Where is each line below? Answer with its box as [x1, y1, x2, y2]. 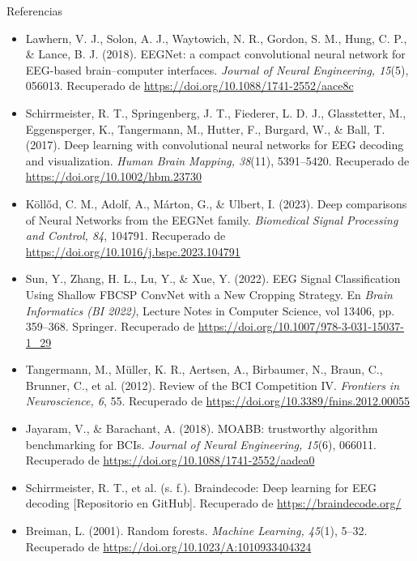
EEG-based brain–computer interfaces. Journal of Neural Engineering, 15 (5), [25, 61, 409, 78]
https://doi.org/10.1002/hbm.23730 [25, 168, 202, 185]
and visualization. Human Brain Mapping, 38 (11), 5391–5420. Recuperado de [25, 152, 410, 169]
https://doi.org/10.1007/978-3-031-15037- [198, 318, 404, 335]
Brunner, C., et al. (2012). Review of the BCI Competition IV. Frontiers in [25, 376, 400, 393]
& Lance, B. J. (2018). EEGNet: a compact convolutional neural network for [25, 45, 406, 62]
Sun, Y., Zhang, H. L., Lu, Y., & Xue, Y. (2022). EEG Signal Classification [25, 270, 401, 287]
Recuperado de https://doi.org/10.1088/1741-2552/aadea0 [25, 452, 315, 469]
